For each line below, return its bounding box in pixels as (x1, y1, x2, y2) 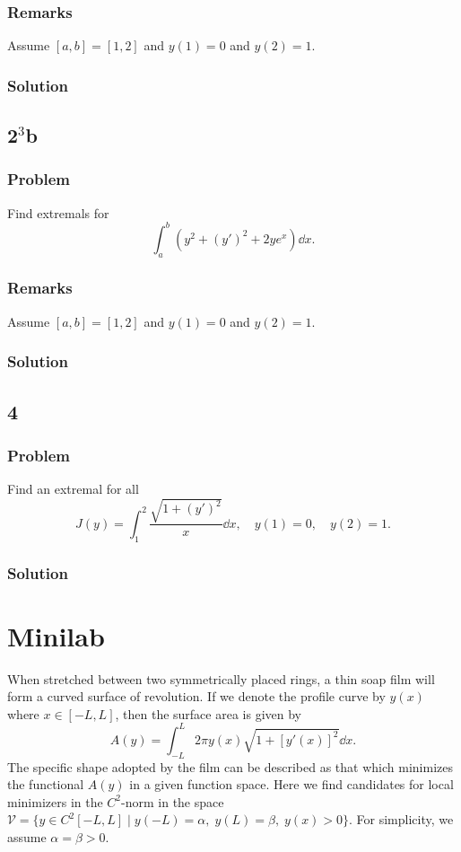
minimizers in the (7, 792, 103, 811)
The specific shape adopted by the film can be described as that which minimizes (7, 757, 453, 776)
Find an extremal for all (7, 479, 139, 498)
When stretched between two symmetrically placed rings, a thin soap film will (7, 669, 435, 688)
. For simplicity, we (349, 810, 454, 829)
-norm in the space (121, 792, 224, 811)
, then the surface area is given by (115, 704, 301, 723)
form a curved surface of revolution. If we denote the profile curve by (7, 687, 386, 706)
